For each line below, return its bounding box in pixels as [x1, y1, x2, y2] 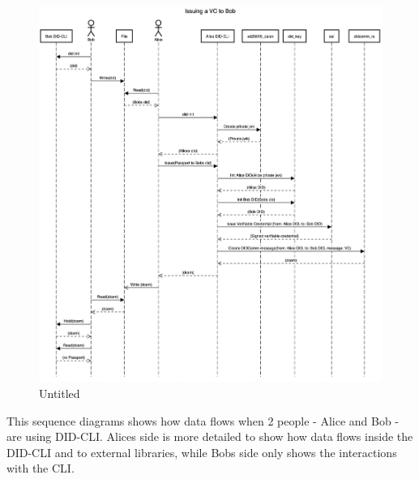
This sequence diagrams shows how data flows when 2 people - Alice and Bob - [6, 412, 400, 429]
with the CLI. [6, 460, 75, 477]
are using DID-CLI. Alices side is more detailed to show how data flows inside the [6, 428, 413, 445]
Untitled [39, 384, 80, 401]
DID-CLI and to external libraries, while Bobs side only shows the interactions [6, 443, 397, 460]
